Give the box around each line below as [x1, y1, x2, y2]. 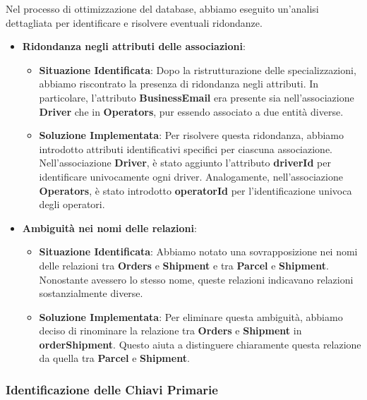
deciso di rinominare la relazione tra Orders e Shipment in [39, 323, 302, 338]
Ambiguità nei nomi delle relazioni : [22, 220, 197, 235]
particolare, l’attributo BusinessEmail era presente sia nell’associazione [39, 90, 354, 104]
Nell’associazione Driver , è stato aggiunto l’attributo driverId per [39, 155, 331, 170]
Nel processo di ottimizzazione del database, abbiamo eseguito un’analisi [6, 1, 319, 16]
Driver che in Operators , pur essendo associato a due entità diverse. [39, 104, 344, 119]
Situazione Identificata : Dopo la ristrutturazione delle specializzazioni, [39, 62, 356, 77]
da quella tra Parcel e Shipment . [39, 351, 190, 365]
